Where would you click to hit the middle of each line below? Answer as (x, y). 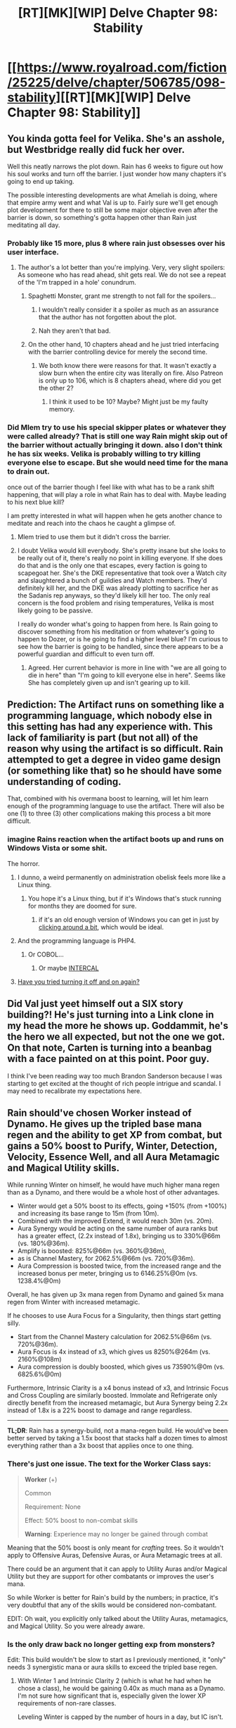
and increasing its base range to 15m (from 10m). (88, 1214)
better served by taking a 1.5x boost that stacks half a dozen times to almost (118, 1438)
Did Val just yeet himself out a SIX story (96, 1004)
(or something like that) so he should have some (115, 771)
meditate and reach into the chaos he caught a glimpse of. (92, 523)
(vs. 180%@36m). (44, 1243)
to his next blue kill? (36, 502)
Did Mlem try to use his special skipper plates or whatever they (117, 428)
